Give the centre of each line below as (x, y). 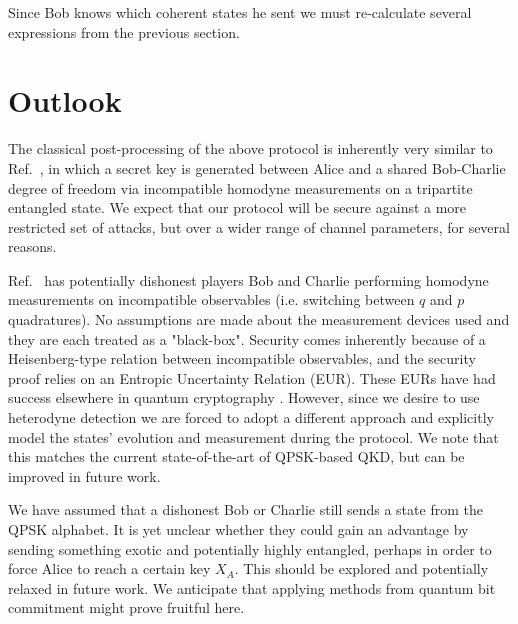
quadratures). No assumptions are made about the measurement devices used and (259, 319)
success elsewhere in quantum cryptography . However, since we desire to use (244, 397)
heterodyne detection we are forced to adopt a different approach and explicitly (251, 417)
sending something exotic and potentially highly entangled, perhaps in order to (250, 548)
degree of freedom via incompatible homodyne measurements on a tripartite (240, 187)
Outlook (65, 100)
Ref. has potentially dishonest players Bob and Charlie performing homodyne (248, 279)
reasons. (32, 246)
